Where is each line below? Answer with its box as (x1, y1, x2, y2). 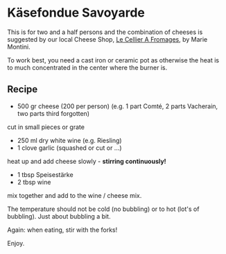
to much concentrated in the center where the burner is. (7, 63, 168, 71)
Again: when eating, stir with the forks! (7, 226, 118, 234)
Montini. (7, 42, 31, 51)
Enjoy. (7, 239, 25, 247)
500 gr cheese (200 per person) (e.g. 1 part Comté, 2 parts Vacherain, (17, 102, 218, 110)
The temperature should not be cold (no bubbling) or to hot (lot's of (7, 205, 200, 213)
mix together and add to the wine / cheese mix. (7, 191, 142, 199)
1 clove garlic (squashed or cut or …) (17, 144, 123, 152)
